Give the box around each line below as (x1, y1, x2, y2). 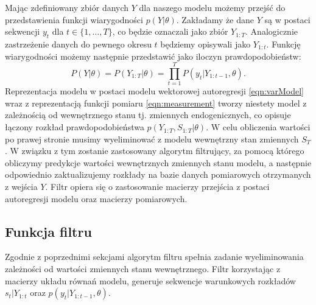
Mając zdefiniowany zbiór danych (5, 1, 129, 13)
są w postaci (264, 13, 311, 26)
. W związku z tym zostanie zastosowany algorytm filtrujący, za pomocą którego (5, 144, 304, 157)
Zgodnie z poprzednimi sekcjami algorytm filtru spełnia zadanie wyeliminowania (5, 250, 304, 263)
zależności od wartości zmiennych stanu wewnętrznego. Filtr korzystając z (5, 262, 281, 275)
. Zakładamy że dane (176, 13, 254, 26)
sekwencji (5, 25, 40, 38)
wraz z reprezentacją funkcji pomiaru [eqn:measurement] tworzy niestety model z (5, 96, 307, 109)
